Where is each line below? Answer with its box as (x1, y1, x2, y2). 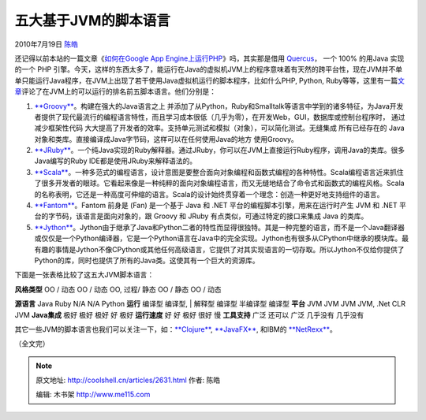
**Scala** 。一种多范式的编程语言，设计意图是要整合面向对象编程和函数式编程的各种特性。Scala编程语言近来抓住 (34, 167, 404, 177)
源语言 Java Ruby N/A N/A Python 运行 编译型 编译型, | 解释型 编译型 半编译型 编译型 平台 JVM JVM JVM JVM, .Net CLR (14, 299, 406, 309)
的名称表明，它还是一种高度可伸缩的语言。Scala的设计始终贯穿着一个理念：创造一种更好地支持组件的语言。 (34, 189, 384, 199)
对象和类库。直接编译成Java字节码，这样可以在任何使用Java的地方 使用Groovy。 (34, 134, 299, 143)
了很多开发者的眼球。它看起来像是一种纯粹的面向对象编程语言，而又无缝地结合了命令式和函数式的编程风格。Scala (34, 178, 405, 188)
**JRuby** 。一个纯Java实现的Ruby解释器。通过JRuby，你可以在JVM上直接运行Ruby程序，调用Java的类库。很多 (34, 146, 405, 155)
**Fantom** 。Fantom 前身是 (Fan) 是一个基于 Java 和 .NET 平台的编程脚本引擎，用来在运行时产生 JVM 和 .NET (34, 201, 398, 210)
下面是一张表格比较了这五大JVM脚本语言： (14, 270, 155, 280)
